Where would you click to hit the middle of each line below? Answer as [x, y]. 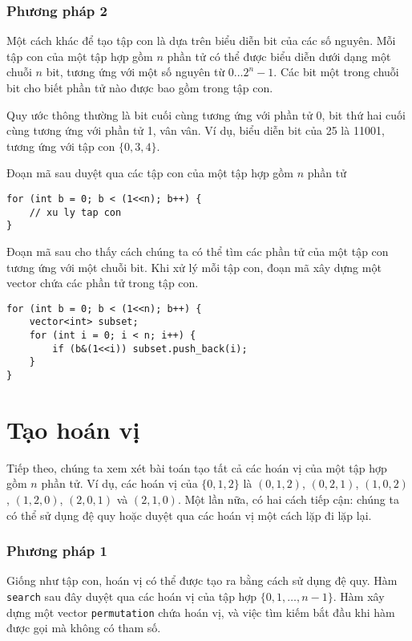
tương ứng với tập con [61, 146]
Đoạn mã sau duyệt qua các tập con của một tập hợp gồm [150, 173]
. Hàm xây [359, 596]
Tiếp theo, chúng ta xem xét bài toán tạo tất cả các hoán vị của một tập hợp [197, 467]
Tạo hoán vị [73, 429]
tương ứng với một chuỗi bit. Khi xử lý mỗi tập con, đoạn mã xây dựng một [194, 267]
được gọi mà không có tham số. [84, 628]
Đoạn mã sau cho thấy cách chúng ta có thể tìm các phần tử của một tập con [198, 251]
